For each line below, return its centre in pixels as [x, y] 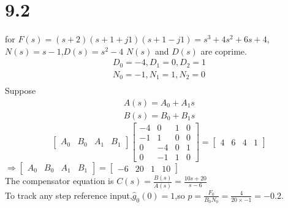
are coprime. [224, 51]
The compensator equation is [59, 181]
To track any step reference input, [69, 195]
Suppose [21, 91]
